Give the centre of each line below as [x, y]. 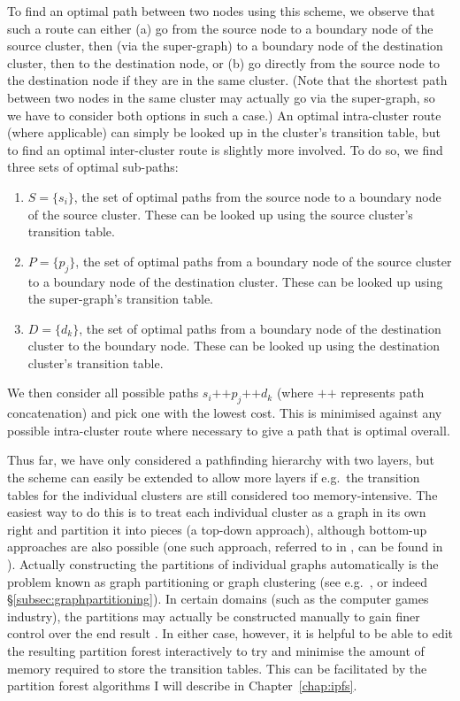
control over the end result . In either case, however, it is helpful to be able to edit [230, 633]
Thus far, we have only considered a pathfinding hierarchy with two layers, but [221, 460]
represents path [383, 393]
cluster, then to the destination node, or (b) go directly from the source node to [223, 62]
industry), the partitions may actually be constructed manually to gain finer [214, 616]
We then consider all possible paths [103, 393]
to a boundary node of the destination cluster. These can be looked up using [235, 281]
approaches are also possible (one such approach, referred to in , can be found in [225, 547]
